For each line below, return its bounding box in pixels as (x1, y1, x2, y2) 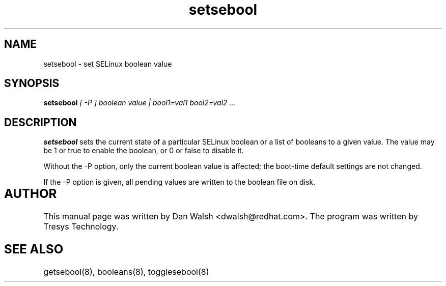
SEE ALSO (4, 242, 64, 257)
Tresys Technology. (43, 221, 119, 232)
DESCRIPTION (4, 116, 77, 129)
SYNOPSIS (4, 77, 60, 90)
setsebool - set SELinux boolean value (43, 59, 172, 68)
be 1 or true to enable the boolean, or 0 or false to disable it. (43, 146, 244, 155)
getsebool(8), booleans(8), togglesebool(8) (43, 267, 209, 277)
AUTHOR (4, 186, 57, 202)
